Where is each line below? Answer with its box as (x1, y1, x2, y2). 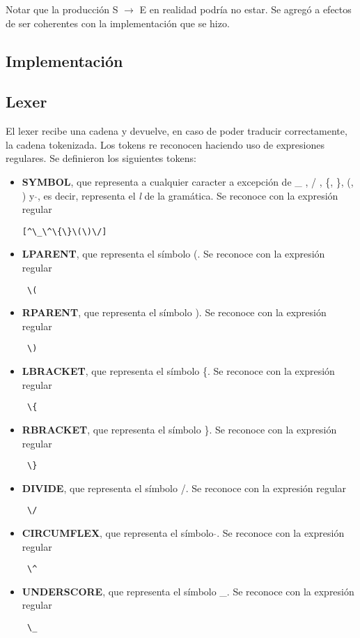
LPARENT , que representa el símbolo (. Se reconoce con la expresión (22, 246, 325, 261)
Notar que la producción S (6, 2, 118, 16)
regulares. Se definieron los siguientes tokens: (6, 151, 196, 165)
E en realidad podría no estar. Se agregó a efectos (139, 2, 352, 16)
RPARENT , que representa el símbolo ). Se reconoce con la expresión (22, 305, 327, 320)
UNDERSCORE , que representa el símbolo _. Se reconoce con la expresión (22, 584, 354, 598)
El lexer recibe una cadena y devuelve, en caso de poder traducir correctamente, (6, 124, 347, 138)
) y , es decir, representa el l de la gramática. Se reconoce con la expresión (22, 188, 338, 202)
